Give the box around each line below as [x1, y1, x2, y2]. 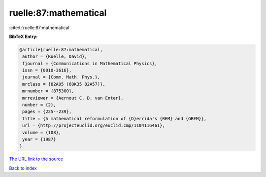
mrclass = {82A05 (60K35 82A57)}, [22, 81, 105, 87]
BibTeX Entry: [9, 34, 38, 39]
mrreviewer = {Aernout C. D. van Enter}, [22, 95, 124, 101]
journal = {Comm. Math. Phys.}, [22, 74, 100, 80]
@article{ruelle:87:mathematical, [19, 47, 103, 52]
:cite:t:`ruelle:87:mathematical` [9, 25, 71, 31]
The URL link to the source [9, 156, 64, 162]
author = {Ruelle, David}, [22, 54, 87, 59]
